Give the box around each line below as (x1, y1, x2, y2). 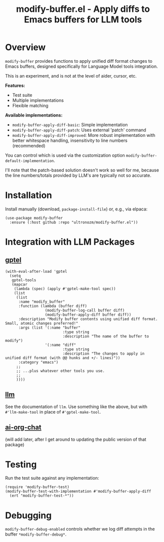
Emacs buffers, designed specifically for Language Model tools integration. (5, 63, 158, 69)
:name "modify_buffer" (18, 299, 65, 304)
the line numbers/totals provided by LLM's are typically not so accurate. (5, 172, 152, 178)
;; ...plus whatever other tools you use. (16, 368, 105, 374)
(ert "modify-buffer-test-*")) (9, 493, 74, 499)
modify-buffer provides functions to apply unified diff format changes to (5, 58, 153, 64)
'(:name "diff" (44, 342, 77, 347)
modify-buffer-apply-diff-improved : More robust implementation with (12, 132, 156, 138)
